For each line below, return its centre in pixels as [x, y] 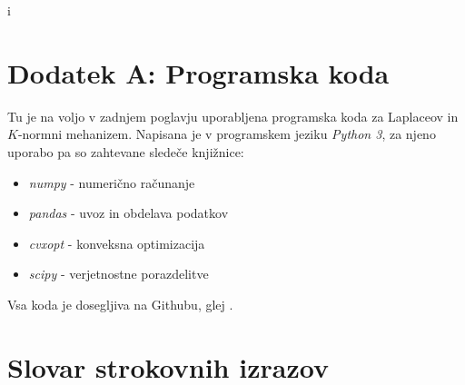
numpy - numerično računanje [112, 182]
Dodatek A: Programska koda [198, 72]
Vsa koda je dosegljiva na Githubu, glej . [120, 304]
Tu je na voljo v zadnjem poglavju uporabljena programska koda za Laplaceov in [233, 116]
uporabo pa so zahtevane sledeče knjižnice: [126, 151]
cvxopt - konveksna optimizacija [117, 243]
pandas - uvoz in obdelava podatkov [129, 213]
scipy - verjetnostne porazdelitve [119, 274]
